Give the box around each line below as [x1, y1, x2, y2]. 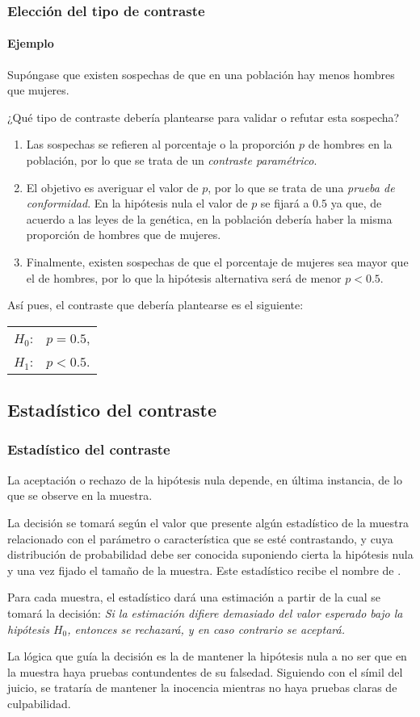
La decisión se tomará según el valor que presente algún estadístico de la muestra [7, 514, 409, 530]
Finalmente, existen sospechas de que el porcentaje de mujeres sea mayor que [26, 253, 409, 270]
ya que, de [330, 195, 382, 212]
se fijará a [260, 195, 309, 212]
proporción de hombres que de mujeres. [26, 226, 221, 243]
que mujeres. [7, 82, 69, 99]
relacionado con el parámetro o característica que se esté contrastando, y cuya [7, 530, 393, 547]
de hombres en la [308, 136, 393, 153]
